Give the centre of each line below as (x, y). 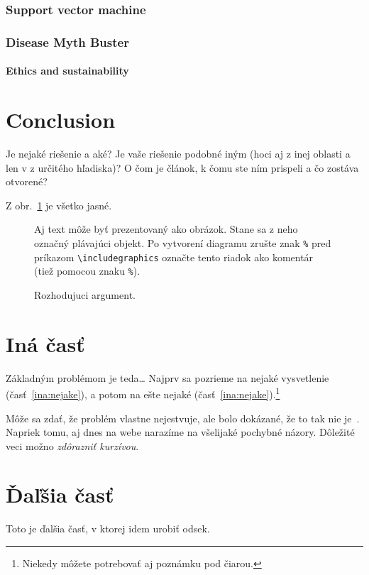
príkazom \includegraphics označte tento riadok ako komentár (174, 257)
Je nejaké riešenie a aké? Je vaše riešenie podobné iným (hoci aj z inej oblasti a (178, 153)
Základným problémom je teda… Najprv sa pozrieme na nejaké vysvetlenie (167, 377)
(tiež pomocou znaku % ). (87, 271)
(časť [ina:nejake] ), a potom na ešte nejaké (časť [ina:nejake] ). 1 (143, 393)
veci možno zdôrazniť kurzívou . (72, 445)
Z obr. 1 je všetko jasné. (59, 205)
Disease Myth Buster (67, 42)
